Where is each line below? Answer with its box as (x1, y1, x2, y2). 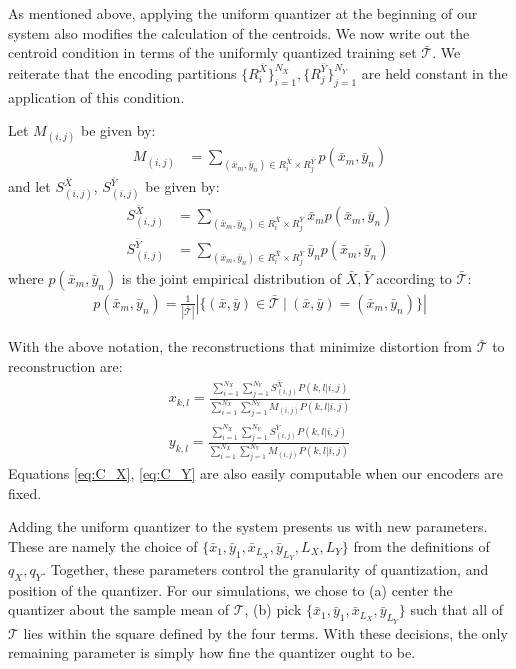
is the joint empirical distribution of (121, 267, 342, 288)
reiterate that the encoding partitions (8, 62, 237, 83)
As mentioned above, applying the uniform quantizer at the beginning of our (8, 3, 478, 23)
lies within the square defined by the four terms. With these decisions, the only (23, 622, 508, 643)
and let (8, 176, 51, 197)
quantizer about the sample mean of (8, 599, 230, 620)
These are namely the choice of (8, 535, 198, 556)
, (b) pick (244, 599, 302, 620)
